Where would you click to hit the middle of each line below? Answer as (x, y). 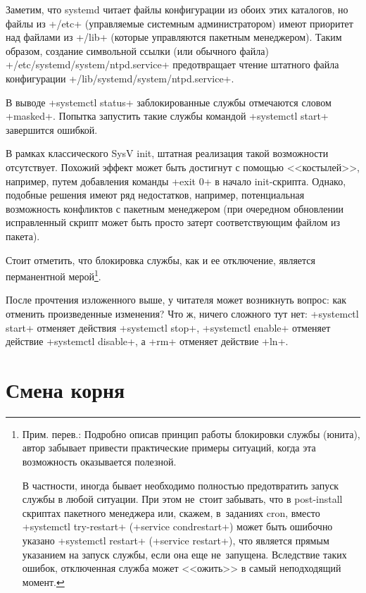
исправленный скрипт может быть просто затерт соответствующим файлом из (173, 222)
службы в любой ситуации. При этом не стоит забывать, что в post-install (182, 499)
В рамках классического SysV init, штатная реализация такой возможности (167, 153)
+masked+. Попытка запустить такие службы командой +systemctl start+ (167, 116)
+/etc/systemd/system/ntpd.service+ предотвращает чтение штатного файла (172, 64)
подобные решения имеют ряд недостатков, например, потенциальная (155, 195)
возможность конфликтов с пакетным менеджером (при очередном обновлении (175, 208)
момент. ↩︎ (43, 581)
